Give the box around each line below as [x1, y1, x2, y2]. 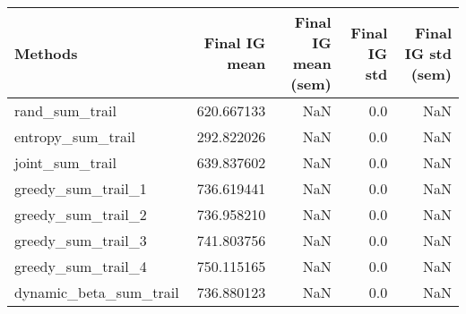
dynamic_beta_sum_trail [14, 282, 179, 302]
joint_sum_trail [14, 152, 116, 173]
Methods [14, 42, 78, 64]
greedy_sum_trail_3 [14, 230, 147, 250]
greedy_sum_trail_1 [14, 178, 147, 199]
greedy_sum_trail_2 [14, 204, 147, 225]
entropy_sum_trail [14, 126, 135, 147]
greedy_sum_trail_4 [14, 256, 147, 276]
